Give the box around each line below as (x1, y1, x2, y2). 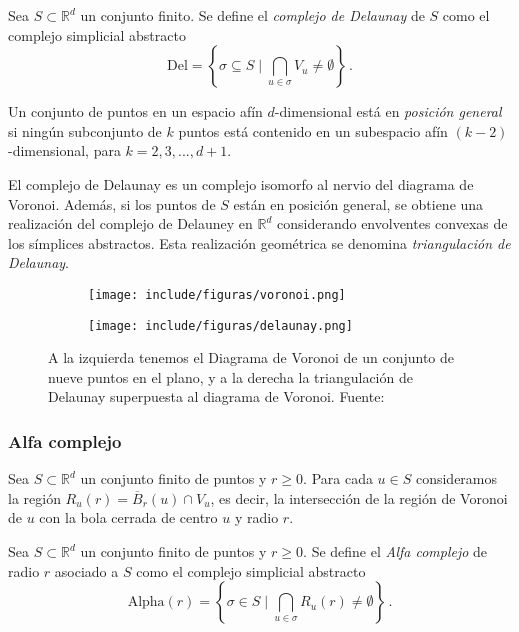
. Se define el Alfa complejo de (303, 541, 488, 562)
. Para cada (303, 468, 373, 489)
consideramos (415, 468, 498, 489)
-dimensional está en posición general (274, 101, 502, 122)
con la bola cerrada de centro (39, 507, 218, 528)
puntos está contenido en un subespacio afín (178, 120, 448, 141)
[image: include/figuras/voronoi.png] (88, 287, 346, 302)
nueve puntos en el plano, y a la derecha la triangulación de (48, 366, 413, 387)
